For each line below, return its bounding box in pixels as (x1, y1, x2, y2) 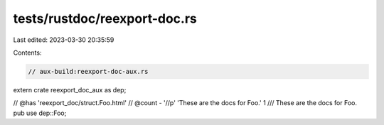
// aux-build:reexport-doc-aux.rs (28, 67, 149, 75)
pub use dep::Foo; (13, 109, 67, 117)
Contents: (13, 48, 42, 57)
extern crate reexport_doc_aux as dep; (13, 85, 127, 94)
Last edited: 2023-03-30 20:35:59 (13, 36, 114, 44)
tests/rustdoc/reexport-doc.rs (13, 11, 197, 26)
